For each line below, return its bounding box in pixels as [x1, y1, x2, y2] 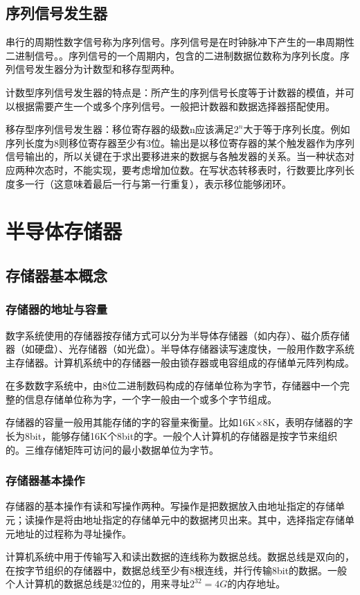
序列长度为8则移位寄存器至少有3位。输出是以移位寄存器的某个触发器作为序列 [6, 135, 354, 150]
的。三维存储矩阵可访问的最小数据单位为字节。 [6, 442, 219, 456]
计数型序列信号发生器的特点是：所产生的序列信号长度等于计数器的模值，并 [6, 85, 345, 99]
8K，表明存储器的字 [262, 415, 353, 429]
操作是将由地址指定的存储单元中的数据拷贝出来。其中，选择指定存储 [34, 513, 345, 527]
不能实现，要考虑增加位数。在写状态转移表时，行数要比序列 [73, 162, 345, 177]
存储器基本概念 [6, 264, 107, 285]
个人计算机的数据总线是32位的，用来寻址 [6, 576, 190, 591]
